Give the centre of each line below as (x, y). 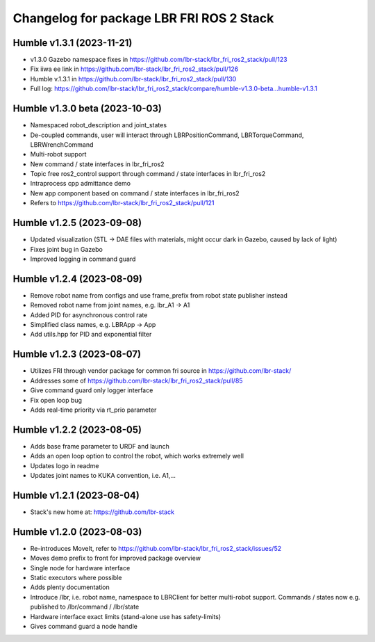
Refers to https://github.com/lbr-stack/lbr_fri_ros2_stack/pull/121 (122, 203)
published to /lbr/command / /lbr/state (85, 607)
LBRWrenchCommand (62, 144)
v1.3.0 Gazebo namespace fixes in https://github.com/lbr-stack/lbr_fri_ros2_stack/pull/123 (159, 60)
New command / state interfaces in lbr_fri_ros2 (97, 164)
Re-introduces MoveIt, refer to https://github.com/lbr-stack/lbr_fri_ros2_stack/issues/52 (156, 548)
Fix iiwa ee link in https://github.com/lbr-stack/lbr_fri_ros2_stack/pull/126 (134, 69)
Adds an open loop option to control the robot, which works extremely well (137, 456)
